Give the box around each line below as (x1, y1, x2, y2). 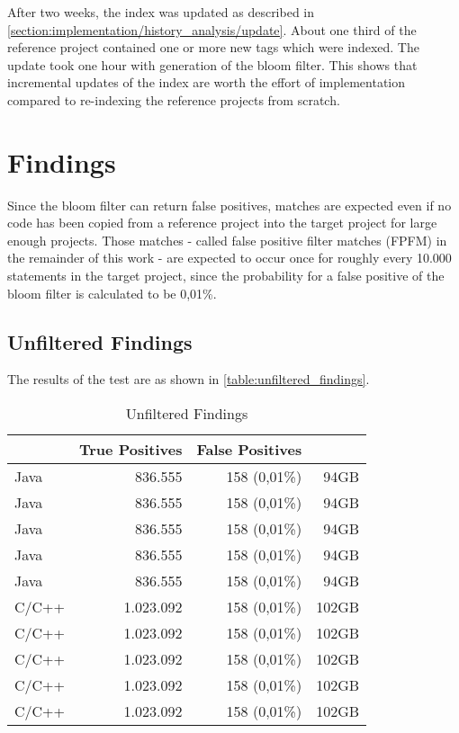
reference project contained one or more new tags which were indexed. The (7, 38, 419, 57)
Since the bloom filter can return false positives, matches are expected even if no (7, 195, 452, 214)
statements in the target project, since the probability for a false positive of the (7, 266, 445, 285)
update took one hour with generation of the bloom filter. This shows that (7, 55, 418, 74)
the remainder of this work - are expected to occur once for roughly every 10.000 (7, 248, 452, 267)
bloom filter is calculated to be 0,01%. (7, 283, 217, 302)
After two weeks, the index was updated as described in (7, 3, 315, 21)
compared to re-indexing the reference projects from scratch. (7, 90, 340, 109)
